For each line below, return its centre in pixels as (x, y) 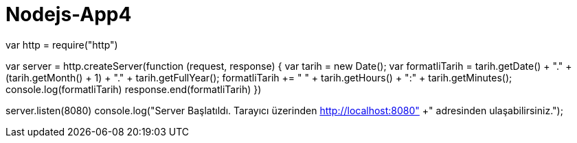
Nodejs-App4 (69, 14)
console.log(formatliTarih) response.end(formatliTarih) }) (134, 89)
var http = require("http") (62, 44)
